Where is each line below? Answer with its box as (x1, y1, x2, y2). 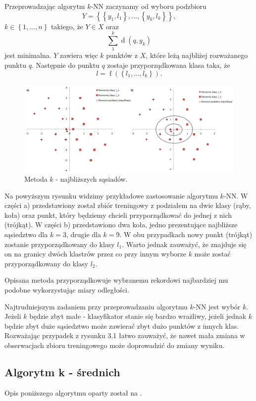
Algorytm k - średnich (4, 364, 120, 379)
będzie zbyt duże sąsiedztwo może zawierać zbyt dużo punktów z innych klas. (4, 320, 239, 331)
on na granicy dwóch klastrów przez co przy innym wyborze (4, 249, 186, 259)
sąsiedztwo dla (4, 229, 48, 240)
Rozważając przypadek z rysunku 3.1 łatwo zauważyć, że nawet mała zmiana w (4, 330, 245, 341)
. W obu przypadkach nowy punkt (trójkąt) (119, 229, 253, 240)
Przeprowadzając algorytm (4, 1, 85, 11)
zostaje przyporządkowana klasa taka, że (107, 59, 230, 70)
